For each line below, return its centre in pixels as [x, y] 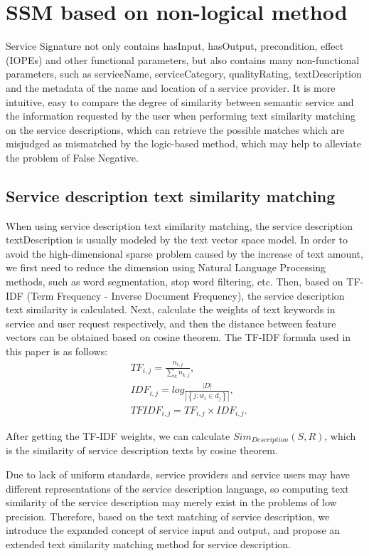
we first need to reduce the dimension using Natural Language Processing [166, 267]
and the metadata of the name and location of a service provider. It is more [171, 87]
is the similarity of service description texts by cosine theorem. [142, 450]
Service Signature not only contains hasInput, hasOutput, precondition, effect [175, 46]
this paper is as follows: [57, 351]
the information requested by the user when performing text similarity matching [181, 116]
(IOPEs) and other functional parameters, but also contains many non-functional [183, 59]
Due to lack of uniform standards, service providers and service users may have [178, 474]
